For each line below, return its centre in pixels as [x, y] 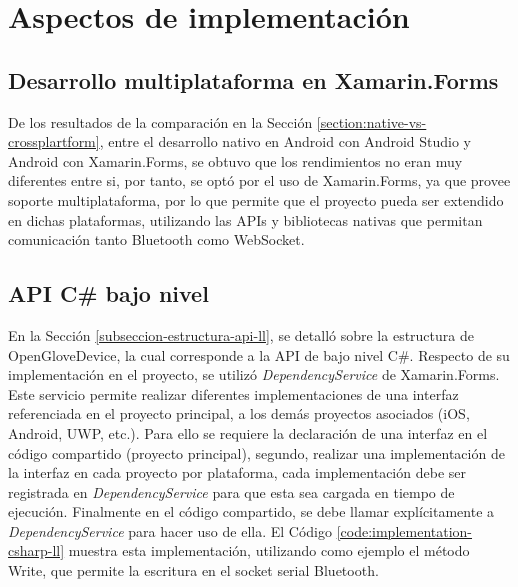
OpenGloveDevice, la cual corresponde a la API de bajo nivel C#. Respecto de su [259, 354]
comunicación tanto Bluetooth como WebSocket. [156, 239]
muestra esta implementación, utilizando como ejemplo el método [269, 550]
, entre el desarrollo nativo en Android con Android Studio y [285, 141]
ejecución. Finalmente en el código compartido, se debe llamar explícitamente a [251, 511]
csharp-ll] [36, 550]
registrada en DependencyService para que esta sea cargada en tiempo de [231, 491]
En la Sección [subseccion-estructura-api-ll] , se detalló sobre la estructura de [241, 334]
